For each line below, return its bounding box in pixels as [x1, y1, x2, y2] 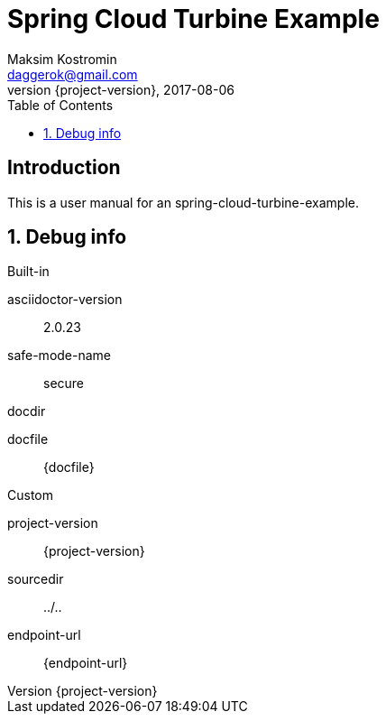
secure [43, 375, 85, 392]
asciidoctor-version [7, 291, 123, 308]
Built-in [7, 263, 50, 280]
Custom [7, 487, 53, 504]
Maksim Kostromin [7, 51, 117, 67]
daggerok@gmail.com [7, 66, 138, 82]
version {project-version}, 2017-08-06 [7, 81, 234, 97]
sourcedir [7, 571, 64, 587]
